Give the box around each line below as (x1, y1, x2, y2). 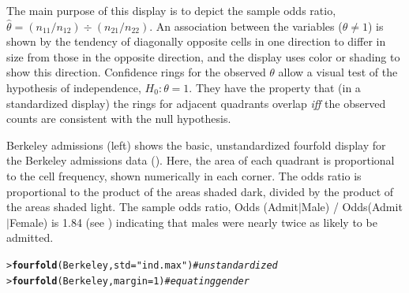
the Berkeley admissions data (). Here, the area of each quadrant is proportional (6, 152, 395, 169)
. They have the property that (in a (189, 79, 361, 95)
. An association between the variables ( (149, 17, 343, 34)
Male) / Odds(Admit (301, 198, 403, 215)
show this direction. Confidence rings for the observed (6, 64, 266, 80)
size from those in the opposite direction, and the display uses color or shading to (6, 48, 400, 65)
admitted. (6, 229, 54, 246)
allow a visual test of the (278, 64, 398, 80)
